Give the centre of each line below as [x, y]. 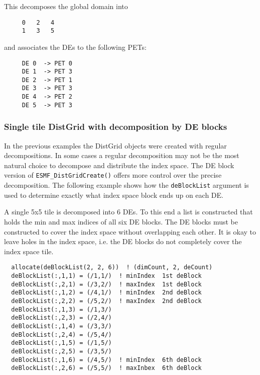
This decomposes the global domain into [66, 6]
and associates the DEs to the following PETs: [75, 47]
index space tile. [29, 251]
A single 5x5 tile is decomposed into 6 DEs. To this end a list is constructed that [128, 212]
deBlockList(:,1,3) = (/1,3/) [61, 309]
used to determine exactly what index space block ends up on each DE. [114, 195]
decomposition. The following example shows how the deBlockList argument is [126, 185]
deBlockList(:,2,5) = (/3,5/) [61, 351]
